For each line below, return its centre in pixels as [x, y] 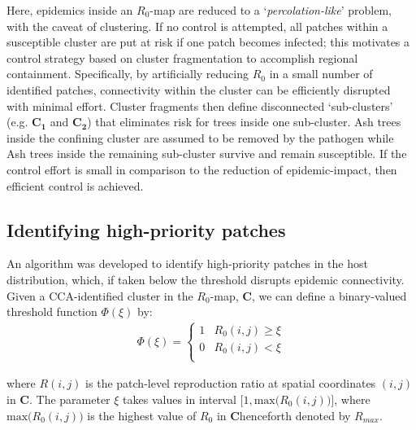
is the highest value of [142, 415]
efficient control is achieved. [75, 185]
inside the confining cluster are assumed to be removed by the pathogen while [200, 137]
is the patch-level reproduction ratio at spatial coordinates [231, 383]
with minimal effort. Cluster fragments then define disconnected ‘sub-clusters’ [200, 105]
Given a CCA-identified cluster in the [100, 295]
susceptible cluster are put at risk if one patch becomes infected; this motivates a [208, 42]
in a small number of [321, 74]
